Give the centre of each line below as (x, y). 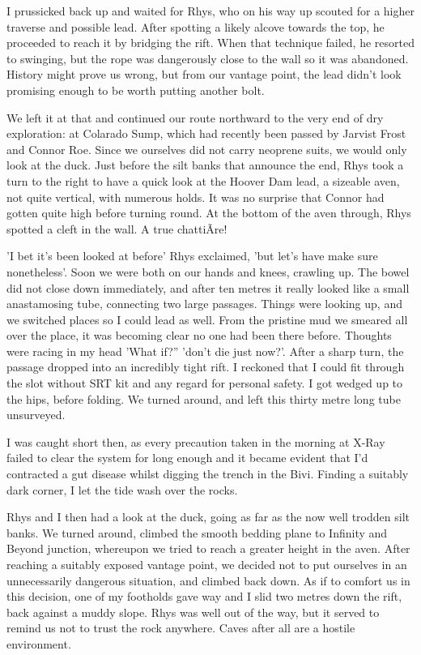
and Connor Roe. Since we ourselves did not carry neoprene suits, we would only (207, 149)
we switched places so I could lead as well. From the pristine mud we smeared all (207, 319)
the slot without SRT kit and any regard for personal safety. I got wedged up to (205, 383)
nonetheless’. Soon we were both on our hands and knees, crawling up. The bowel (208, 271)
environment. (39, 643)
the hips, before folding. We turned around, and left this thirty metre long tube (204, 398)
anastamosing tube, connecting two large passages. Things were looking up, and (204, 304)
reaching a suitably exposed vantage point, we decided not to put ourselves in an (207, 564)
